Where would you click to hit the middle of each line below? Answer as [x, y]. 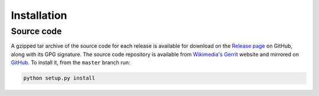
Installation [39, 15]
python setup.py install [59, 78]
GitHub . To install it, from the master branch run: [71, 62]
